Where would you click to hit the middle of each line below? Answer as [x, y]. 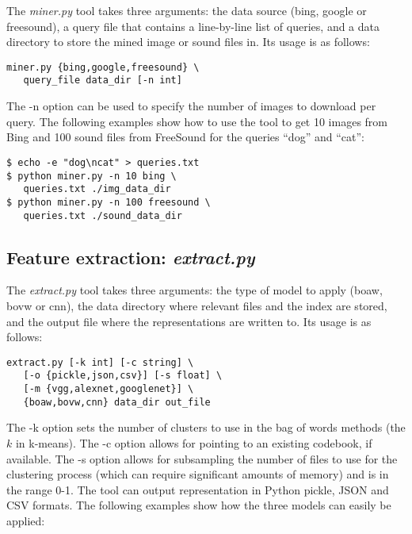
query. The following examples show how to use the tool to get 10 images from [197, 121]
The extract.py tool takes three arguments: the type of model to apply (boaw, [195, 290]
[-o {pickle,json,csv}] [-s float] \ [123, 376]
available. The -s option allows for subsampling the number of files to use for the [202, 458]
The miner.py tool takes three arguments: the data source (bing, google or [187, 10]
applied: [26, 520]
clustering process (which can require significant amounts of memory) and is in [198, 474]
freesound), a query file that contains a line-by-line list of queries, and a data [193, 26]
